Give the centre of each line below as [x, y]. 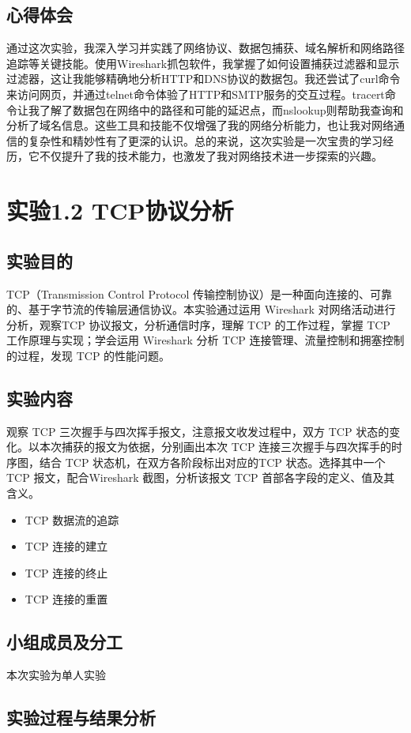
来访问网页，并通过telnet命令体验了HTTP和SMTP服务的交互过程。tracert [196, 94]
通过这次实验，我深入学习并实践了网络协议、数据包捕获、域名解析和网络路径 [205, 48]
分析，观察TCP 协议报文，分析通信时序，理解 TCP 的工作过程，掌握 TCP [198, 324]
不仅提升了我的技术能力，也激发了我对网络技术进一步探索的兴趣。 [211, 156]
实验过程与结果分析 [81, 718]
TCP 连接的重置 [66, 599]
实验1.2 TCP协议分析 [120, 211]
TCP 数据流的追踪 [72, 519]
